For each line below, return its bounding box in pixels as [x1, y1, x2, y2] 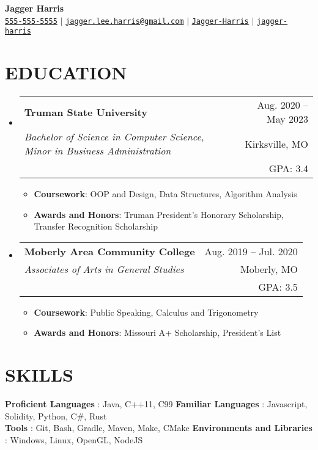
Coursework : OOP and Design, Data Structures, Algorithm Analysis [34, 187, 297, 200]
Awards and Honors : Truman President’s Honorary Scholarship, [34, 208, 284, 220]
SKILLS [5, 362, 73, 387]
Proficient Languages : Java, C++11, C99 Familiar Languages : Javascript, [5, 397, 308, 410]
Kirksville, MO [245, 136, 308, 151]
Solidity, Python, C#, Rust [5, 409, 107, 422]
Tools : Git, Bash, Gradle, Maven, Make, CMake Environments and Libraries [5, 421, 312, 434]
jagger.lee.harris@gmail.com [65, 16, 184, 26]
